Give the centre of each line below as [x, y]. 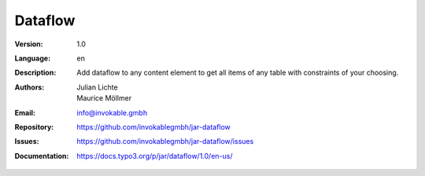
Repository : [34, 126]
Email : [25, 112]
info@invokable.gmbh [112, 112]
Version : [29, 44]
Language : [33, 58]
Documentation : [42, 156]
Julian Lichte [97, 87]
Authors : [30, 87]
